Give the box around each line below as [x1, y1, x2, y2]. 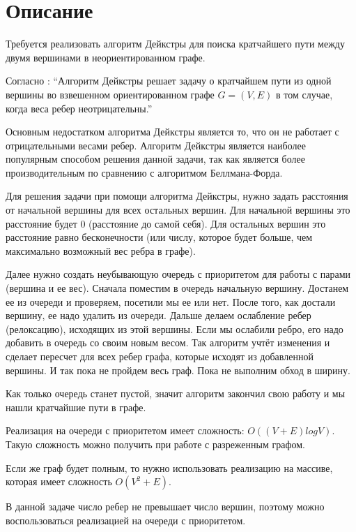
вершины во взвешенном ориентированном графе [6, 87, 215, 101]
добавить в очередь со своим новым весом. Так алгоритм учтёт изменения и [6, 335, 330, 350]
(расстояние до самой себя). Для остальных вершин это [88, 216, 326, 230]
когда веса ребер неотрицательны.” [6, 101, 153, 115]
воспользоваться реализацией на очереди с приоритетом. [6, 512, 246, 527]
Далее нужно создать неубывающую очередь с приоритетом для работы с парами [6, 267, 351, 281]
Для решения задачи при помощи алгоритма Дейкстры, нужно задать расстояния [6, 189, 348, 203]
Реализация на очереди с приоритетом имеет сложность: [6, 423, 245, 438]
